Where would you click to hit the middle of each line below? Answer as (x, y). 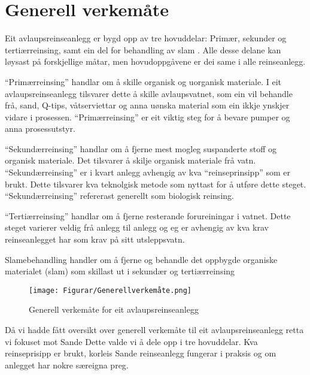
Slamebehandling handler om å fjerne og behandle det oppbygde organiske (141, 259)
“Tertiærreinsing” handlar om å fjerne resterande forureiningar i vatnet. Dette (148, 215)
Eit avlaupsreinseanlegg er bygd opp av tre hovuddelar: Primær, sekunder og (146, 38)
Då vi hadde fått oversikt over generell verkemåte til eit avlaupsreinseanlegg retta (154, 330)
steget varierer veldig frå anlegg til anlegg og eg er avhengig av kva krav (137, 227)
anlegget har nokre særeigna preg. (67, 365)
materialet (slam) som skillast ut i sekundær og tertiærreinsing (120, 271)
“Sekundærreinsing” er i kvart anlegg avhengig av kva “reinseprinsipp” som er (148, 172)
